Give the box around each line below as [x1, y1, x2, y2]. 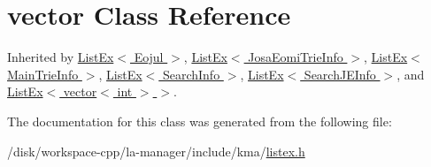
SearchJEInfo [304, 65, 376, 83]
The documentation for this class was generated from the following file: [7, 111, 392, 130]
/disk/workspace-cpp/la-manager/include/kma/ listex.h [7, 141, 305, 160]
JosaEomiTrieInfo [248, 48, 343, 66]
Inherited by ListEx [7, 48, 114, 66]
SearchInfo [162, 65, 220, 83]
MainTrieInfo [7, 65, 79, 83]
